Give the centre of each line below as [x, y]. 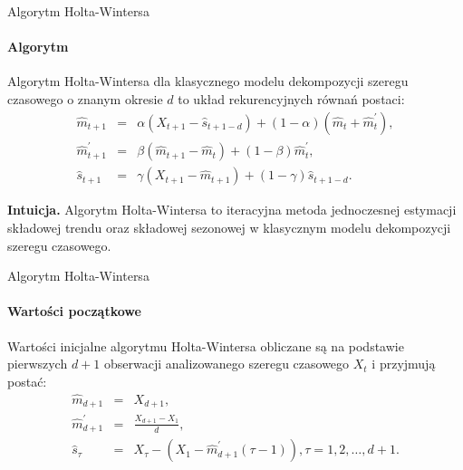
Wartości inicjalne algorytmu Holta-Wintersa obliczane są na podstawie [206, 345]
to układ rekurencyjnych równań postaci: [291, 98]
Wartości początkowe [74, 311]
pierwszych [38, 364]
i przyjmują [404, 364]
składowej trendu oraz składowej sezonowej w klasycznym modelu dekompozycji [229, 227]
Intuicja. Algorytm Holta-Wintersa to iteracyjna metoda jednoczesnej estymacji [232, 210]
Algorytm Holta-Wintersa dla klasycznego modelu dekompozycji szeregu [208, 81]
